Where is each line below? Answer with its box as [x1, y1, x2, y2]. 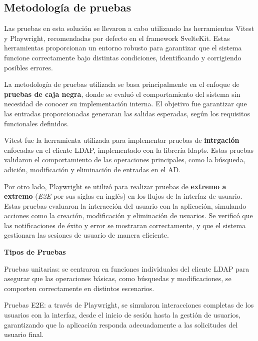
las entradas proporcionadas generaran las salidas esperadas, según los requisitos [4, 108, 250, 118]
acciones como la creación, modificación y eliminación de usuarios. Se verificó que [4, 210, 253, 221]
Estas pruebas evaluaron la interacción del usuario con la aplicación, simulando [4, 200, 246, 211]
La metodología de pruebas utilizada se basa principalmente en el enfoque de [4, 79, 239, 89]
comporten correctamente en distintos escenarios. [4, 283, 154, 293]
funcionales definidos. [4, 118, 69, 128]
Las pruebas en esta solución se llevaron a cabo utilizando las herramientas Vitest [4, 23, 254, 33]
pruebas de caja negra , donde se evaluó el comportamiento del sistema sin [4, 88, 240, 99]
